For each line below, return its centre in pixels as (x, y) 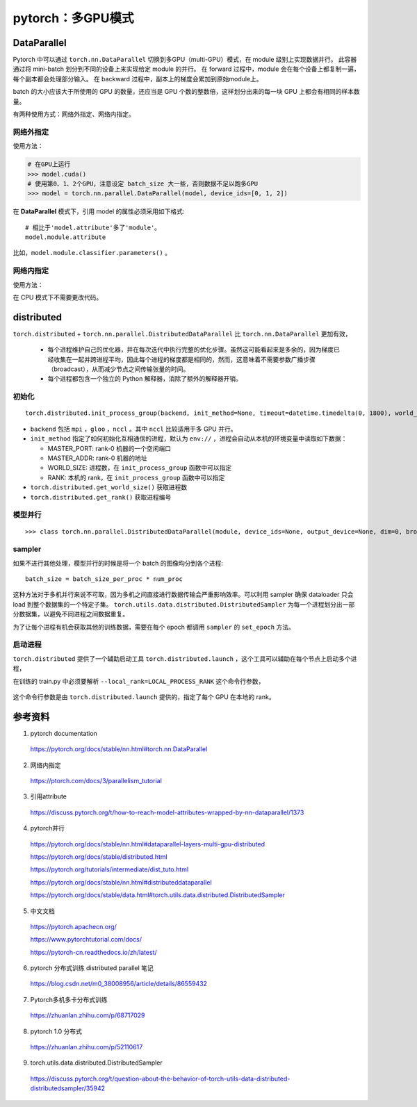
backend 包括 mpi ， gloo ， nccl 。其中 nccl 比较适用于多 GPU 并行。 (133, 429)
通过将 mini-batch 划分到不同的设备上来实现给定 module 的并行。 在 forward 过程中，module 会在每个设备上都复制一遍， (187, 69)
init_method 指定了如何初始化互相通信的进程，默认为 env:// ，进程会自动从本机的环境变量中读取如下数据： (189, 438)
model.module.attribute (66, 237)
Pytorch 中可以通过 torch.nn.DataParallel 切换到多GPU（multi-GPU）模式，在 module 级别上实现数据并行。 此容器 (185, 60)
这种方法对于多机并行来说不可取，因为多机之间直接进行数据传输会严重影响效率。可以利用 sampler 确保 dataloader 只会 (183, 595)
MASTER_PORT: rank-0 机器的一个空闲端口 (109, 448)
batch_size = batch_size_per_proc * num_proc (104, 579)
